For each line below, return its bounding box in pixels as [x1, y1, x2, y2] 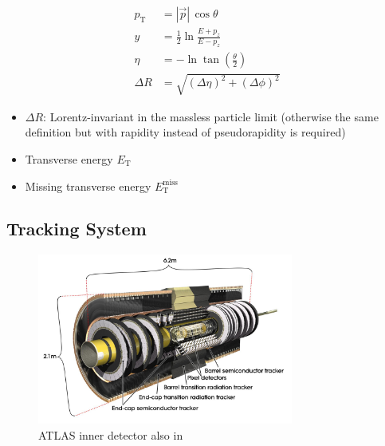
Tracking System [6, 216, 147, 241]
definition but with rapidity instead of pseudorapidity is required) [25, 124, 346, 140]
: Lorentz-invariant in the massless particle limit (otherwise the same [43, 108, 379, 124]
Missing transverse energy [25, 177, 151, 194]
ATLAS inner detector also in [38, 426, 183, 443]
